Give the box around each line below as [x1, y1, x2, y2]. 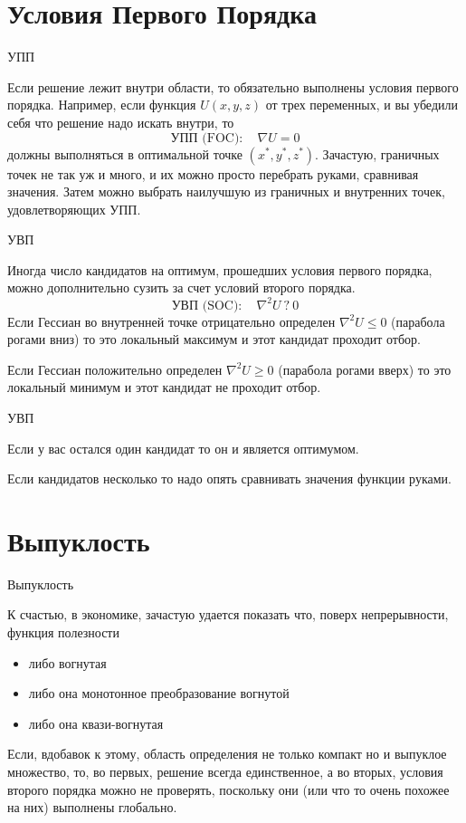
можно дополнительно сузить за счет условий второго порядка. [7, 278, 356, 297]
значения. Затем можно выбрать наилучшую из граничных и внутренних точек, [7, 182, 445, 201]
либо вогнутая [28, 653, 107, 672]
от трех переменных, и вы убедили [265, 95, 458, 114]
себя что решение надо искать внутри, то [7, 112, 234, 131]
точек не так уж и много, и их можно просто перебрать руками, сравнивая [7, 164, 419, 183]
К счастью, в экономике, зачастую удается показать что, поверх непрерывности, [7, 605, 449, 624]
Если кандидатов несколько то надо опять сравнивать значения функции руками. [7, 469, 452, 488]
